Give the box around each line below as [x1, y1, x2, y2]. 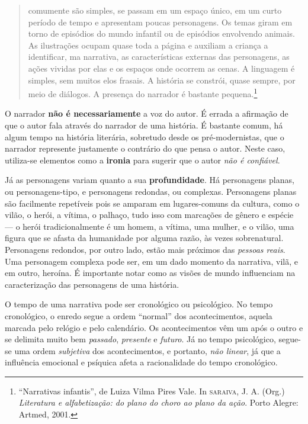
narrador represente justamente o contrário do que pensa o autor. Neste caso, [5, 142, 285, 155]
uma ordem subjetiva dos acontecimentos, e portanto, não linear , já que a [14, 344, 281, 356]
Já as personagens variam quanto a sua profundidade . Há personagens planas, [5, 174, 294, 186]
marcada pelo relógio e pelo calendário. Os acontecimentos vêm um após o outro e [5, 321, 303, 333]
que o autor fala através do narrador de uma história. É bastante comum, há [5, 119, 283, 131]
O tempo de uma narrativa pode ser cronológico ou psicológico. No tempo [5, 298, 273, 310]
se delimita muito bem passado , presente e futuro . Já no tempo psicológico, [5, 333, 276, 345]
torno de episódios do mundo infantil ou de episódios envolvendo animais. [28, 27, 295, 40]
